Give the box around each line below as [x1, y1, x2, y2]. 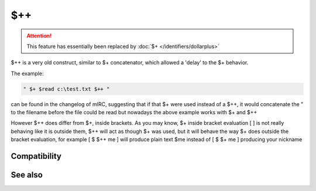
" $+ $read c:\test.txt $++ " [23, 86, 110, 92]
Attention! [26, 32, 52, 39]
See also [11, 170, 43, 180]
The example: [11, 70, 44, 77]
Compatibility [11, 151, 61, 161]
